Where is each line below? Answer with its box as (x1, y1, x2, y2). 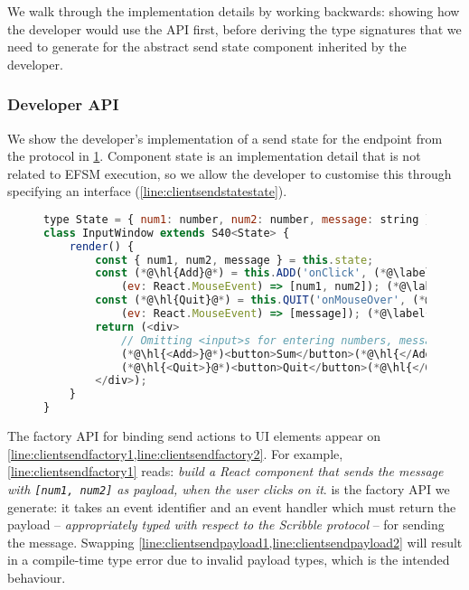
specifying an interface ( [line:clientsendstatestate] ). (7, 182, 287, 201)
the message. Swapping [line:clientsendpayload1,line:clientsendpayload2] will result (7, 532, 463, 551)
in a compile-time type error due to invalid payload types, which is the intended (7, 550, 450, 569)
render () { (69, 239, 135, 253)
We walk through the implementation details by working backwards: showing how (7, 2, 460, 20)
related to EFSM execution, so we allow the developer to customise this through (7, 164, 452, 183)
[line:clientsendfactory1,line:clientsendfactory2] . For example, (7, 444, 343, 463)
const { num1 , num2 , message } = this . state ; (95, 253, 374, 267)
